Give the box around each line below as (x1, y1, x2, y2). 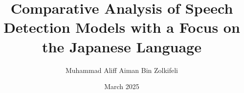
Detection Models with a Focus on (3, 17, 240, 37)
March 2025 (104, 81, 139, 92)
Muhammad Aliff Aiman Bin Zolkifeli (65, 65, 178, 75)
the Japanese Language (42, 36, 201, 56)
